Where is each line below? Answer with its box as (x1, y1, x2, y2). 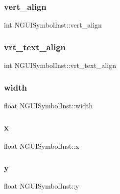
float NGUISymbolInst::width (4, 100, 93, 110)
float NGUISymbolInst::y (4, 181, 79, 191)
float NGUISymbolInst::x (4, 140, 79, 151)
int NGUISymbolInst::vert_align (4, 20, 102, 30)
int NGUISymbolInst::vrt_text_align (4, 60, 116, 70)
